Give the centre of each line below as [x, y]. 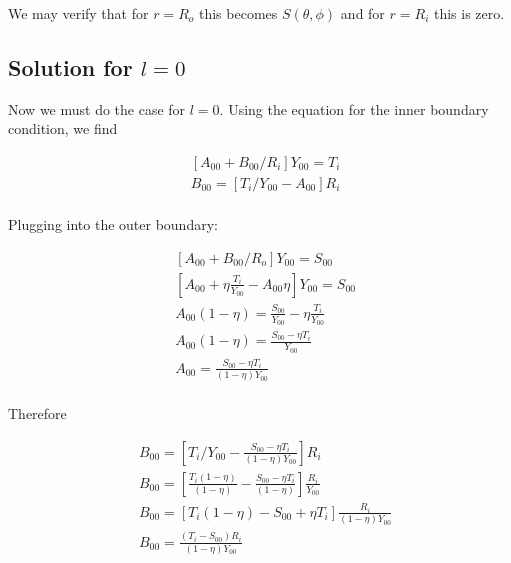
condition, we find [63, 128]
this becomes [238, 13]
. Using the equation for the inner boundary [354, 108]
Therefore [37, 413]
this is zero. [469, 13]
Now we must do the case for [97, 108]
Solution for [70, 66]
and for [362, 13]
